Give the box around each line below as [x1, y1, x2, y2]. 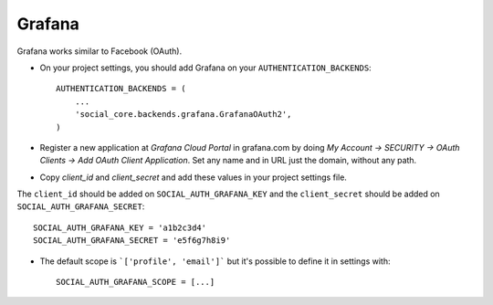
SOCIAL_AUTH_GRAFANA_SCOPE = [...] [56, 277, 215, 288]
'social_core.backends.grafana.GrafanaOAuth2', [74, 110, 292, 120]
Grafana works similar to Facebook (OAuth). [16, 46, 183, 57]
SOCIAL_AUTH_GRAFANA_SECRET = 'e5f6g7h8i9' [33, 236, 231, 246]
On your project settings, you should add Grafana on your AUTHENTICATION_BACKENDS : [39, 62, 372, 73]
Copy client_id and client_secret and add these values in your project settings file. [39, 172, 347, 183]
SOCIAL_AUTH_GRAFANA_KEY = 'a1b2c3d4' [33, 222, 207, 233]
